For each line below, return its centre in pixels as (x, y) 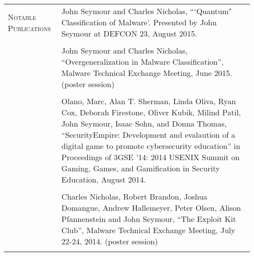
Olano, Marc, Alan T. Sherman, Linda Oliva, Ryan (148, 101)
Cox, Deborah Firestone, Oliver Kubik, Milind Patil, (151, 112)
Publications (29, 28)
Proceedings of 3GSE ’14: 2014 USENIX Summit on (150, 157)
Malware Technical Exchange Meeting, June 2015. (147, 73)
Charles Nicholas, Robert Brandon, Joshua (134, 196)
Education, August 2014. (104, 179)
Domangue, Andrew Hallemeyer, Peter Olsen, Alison (151, 208)
